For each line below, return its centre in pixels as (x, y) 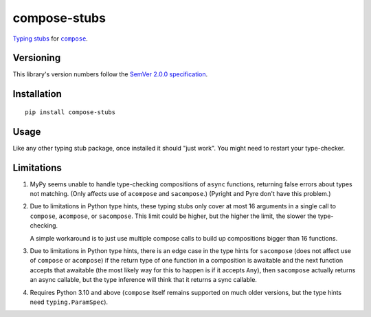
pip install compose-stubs (70, 112)
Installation (37, 94)
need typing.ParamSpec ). (69, 302)
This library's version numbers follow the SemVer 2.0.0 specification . (110, 74)
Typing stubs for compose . (50, 39)
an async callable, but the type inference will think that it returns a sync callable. (144, 280)
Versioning (37, 58)
